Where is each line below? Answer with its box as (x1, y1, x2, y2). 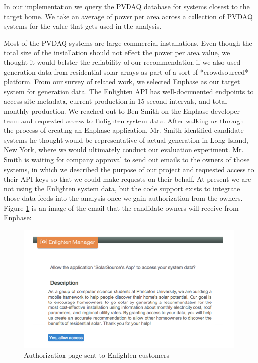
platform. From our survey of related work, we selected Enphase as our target (4, 76, 240, 87)
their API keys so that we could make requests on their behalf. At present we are (4, 174, 251, 184)
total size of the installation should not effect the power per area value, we (4, 47, 230, 58)
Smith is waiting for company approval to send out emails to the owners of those (4, 154, 250, 164)
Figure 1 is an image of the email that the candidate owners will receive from (4, 202, 239, 213)
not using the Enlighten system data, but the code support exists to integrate (4, 183, 240, 193)
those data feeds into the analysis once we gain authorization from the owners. (4, 193, 243, 203)
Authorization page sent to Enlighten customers (24, 350, 169, 360)
